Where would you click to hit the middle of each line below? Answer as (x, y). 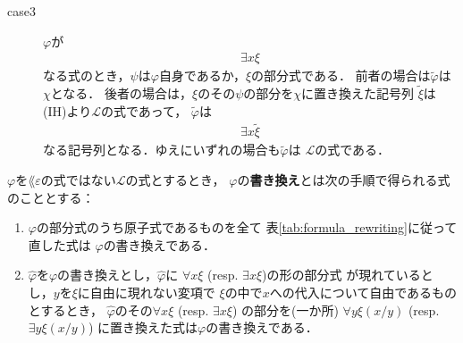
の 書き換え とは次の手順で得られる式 (344, 180)
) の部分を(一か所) (285, 310)
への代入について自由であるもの (363, 293)
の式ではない (78, 180)
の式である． (353, 150)
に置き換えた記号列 (358, 93)
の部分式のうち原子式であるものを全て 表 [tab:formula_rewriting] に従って (247, 227)
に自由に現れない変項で (146, 293)
